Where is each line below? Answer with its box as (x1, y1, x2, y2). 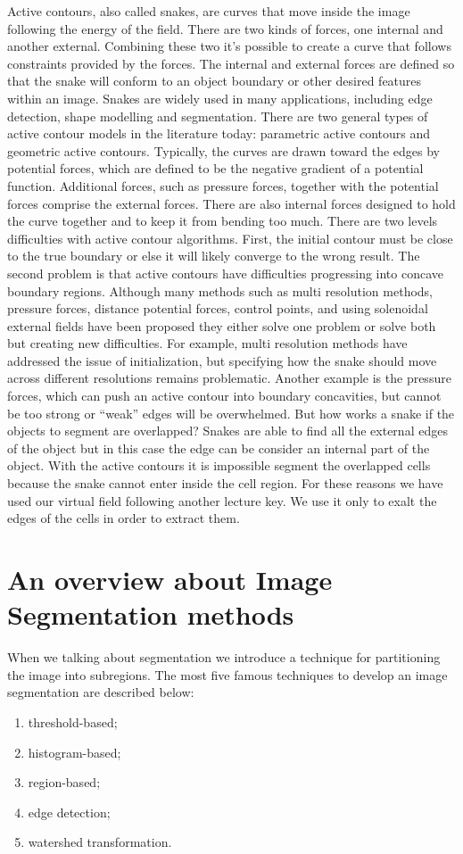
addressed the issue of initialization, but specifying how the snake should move (7, 351, 437, 369)
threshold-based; (28, 712, 118, 731)
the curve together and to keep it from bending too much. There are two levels (7, 211, 438, 230)
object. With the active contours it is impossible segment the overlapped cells (7, 456, 431, 475)
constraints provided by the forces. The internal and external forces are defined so (7, 54, 455, 72)
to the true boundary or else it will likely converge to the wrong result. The (7, 246, 420, 265)
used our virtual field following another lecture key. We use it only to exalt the (7, 491, 437, 510)
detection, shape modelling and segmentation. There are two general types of (7, 106, 428, 125)
